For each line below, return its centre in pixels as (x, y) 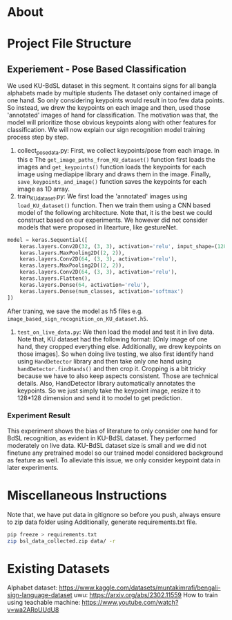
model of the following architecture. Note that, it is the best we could (115, 212)
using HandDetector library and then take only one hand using (104, 361)
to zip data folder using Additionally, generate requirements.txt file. (102, 522)
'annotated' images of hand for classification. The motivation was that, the (113, 115)
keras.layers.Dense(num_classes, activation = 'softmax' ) (102, 291)
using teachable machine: (44, 603)
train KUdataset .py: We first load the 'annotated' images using (102, 197)
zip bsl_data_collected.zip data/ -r (61, 541)
